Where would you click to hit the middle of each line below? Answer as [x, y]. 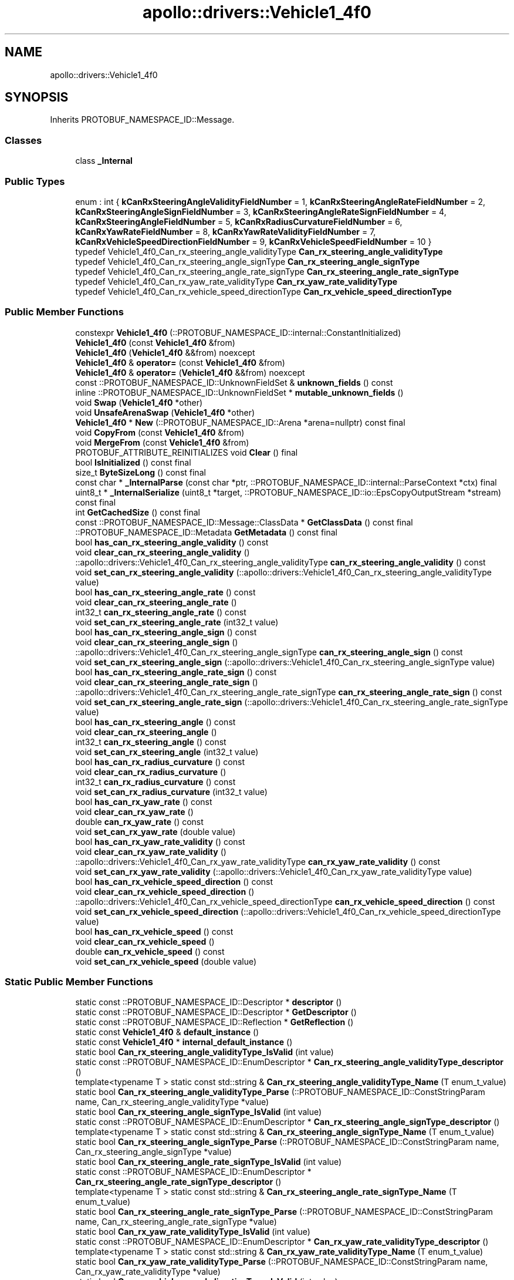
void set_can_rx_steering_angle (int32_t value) [167, 752]
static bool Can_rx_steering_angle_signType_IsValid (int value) [199, 1112]
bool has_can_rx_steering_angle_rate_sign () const [176, 672]
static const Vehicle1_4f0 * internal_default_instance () [184, 1042]
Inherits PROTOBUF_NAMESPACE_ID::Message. [142, 120]
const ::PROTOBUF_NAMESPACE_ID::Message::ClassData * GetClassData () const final [244, 522]
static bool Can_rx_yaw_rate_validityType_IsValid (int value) [193, 1232]
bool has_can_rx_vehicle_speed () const [154, 931]
